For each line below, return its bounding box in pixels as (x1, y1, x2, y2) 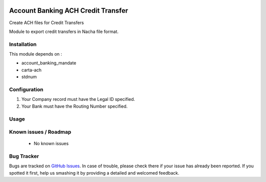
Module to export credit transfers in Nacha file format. (9, 29, 119, 34)
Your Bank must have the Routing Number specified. (21, 103, 128, 109)
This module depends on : (9, 51, 63, 57)
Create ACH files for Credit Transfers (9, 20, 84, 26)
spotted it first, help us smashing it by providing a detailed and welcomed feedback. (9, 170, 179, 176)
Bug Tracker (9, 153, 39, 160)
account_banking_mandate (21, 60, 76, 66)
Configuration (9, 86, 44, 93)
